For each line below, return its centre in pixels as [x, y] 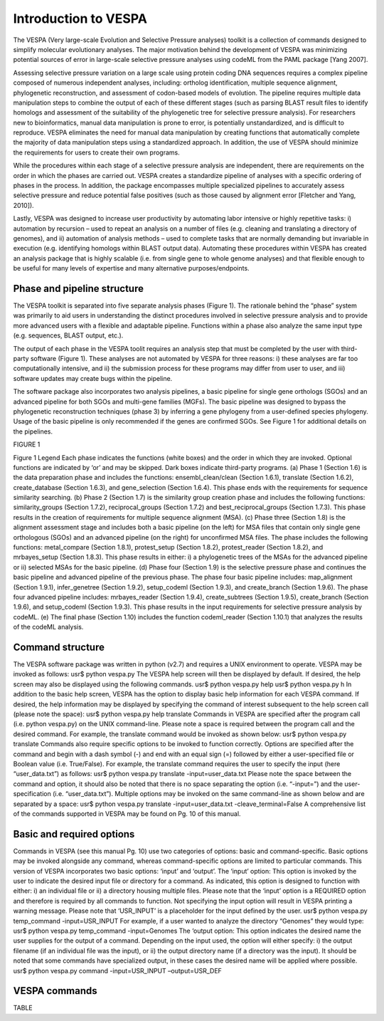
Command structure [59, 647]
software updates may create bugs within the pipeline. [93, 378]
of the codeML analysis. [48, 627]
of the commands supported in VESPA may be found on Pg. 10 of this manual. [127, 813]
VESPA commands [55, 991]
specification [32, 794]
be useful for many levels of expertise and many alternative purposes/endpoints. [131, 268]
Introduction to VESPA [80, 19]
